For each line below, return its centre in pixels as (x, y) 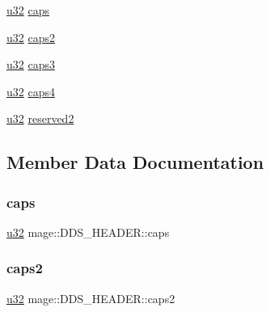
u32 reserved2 (40, 118)
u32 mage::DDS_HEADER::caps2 (91, 298)
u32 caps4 (31, 91)
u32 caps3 (31, 64)
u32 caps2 (31, 37)
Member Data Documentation (135, 162)
